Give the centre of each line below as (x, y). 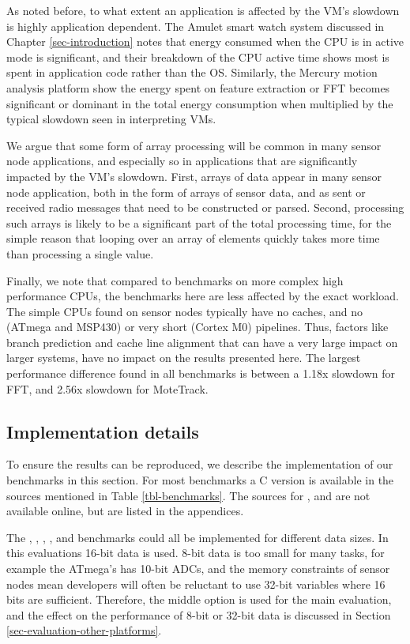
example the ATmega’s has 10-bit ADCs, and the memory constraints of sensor (198, 569)
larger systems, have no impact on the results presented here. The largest (184, 358)
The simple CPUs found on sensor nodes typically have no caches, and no (185, 311)
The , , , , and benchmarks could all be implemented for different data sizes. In (197, 537)
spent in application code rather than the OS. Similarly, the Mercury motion (192, 72)
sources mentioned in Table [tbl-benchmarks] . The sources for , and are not (188, 495)
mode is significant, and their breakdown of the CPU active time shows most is (198, 56)
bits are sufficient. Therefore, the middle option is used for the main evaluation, (199, 599)
